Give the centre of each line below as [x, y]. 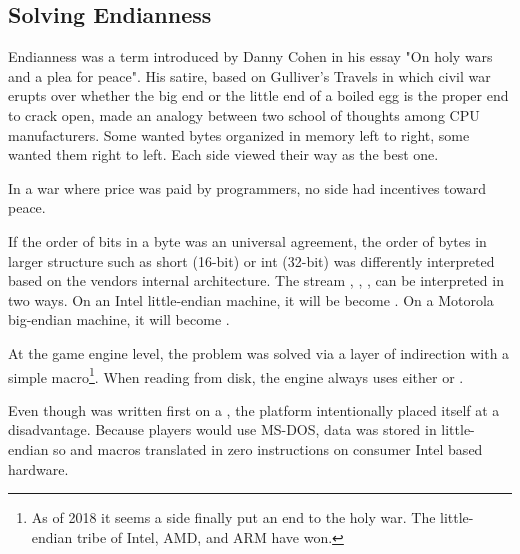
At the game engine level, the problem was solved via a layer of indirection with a [259, 352]
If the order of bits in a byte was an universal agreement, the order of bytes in [247, 240]
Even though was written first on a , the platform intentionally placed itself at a [254, 409]
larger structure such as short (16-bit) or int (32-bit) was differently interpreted [251, 260]
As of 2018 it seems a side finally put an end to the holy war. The [233, 517]
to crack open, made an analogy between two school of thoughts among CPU [244, 114]
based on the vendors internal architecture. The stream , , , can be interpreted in [256, 280]
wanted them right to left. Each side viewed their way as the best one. [223, 154]
